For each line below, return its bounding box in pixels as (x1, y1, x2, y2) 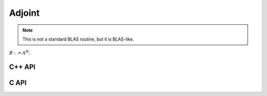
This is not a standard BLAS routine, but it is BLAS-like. (22, 36, 134, 42)
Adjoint (9, 7, 40, 18)
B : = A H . (9, 49, 31, 56)
